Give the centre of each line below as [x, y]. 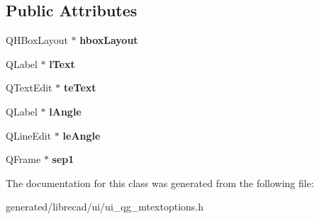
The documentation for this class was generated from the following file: [160, 182]
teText [80, 88]
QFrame [23, 159]
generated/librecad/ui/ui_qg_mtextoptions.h [105, 207]
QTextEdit [29, 88]
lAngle [65, 111]
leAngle [82, 135]
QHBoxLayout [37, 40]
